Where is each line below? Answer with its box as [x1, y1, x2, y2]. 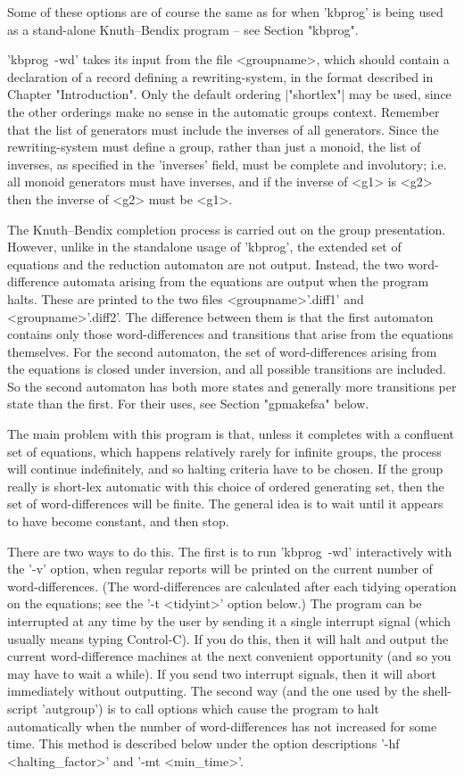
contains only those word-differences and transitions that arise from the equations [7, 325, 454, 343]
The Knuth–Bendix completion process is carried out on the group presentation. [7, 219, 446, 238]
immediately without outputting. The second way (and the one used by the [7, 681, 419, 700]
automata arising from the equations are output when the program [62, 272, 429, 291]
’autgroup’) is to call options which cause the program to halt [42, 698, 379, 717]
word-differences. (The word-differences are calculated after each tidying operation [7, 576, 457, 595]
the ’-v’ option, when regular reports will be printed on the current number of [7, 559, 433, 578]
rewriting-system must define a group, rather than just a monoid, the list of [7, 137, 421, 156]
